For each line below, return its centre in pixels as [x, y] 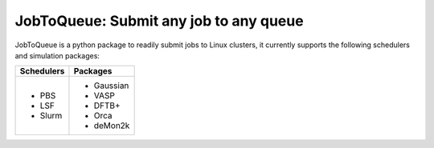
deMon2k [112, 126]
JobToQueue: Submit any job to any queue [160, 21]
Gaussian [111, 86]
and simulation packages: [57, 55]
